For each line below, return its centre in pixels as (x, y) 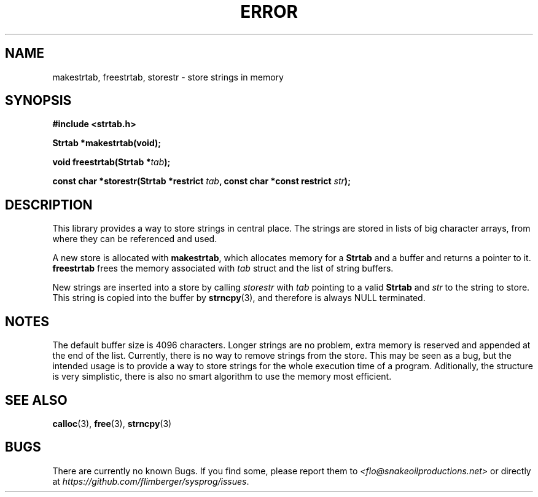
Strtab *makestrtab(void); (107, 143)
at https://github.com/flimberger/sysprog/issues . (151, 481)
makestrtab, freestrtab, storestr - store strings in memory (168, 77)
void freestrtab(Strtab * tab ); (111, 162)
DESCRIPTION (49, 205)
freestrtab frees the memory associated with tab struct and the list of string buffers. (223, 268)
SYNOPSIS (38, 101)
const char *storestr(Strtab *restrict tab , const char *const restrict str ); (201, 181)
